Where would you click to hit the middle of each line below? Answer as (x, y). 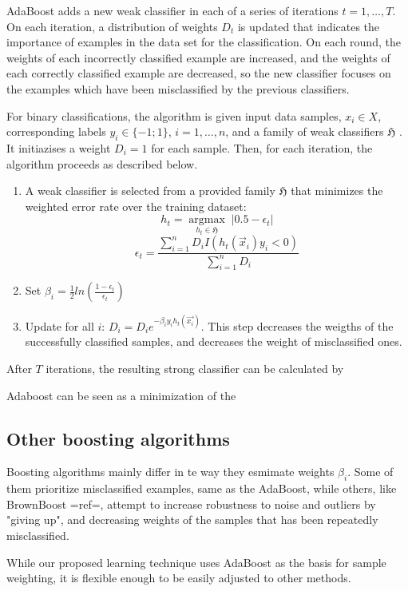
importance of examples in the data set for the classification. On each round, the (204, 42)
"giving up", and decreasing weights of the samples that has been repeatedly (192, 520)
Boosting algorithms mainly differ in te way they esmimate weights (170, 472)
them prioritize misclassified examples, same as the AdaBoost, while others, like (202, 488)
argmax (207, 220)
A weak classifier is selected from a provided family (150, 190)
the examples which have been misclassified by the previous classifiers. (178, 88)
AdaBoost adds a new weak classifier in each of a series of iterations (172, 10)
